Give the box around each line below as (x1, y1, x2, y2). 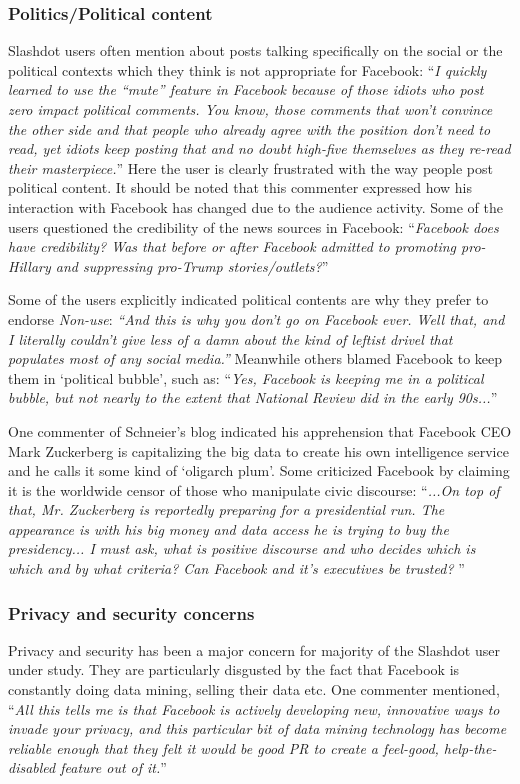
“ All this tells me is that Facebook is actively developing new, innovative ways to (8, 698, 500, 719)
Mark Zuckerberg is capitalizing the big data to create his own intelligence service (8, 440, 509, 461)
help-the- (443, 737, 497, 758)
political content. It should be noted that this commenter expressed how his (8, 177, 473, 198)
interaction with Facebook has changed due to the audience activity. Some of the (8, 196, 503, 217)
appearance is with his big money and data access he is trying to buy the (8, 518, 449, 539)
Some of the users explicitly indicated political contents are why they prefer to (8, 289, 489, 310)
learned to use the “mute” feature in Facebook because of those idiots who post (8, 79, 484, 100)
